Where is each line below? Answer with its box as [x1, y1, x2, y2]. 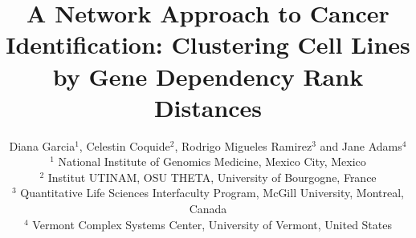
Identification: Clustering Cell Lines [6, 28, 410, 61]
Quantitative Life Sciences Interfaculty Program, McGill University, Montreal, [20, 184, 404, 201]
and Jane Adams [320, 137, 402, 154]
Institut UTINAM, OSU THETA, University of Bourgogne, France [47, 168, 377, 185]
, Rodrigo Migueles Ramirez [174, 137, 312, 154]
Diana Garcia [9, 137, 75, 154]
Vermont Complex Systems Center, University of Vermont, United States [32, 216, 392, 232]
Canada [189, 200, 227, 217]
